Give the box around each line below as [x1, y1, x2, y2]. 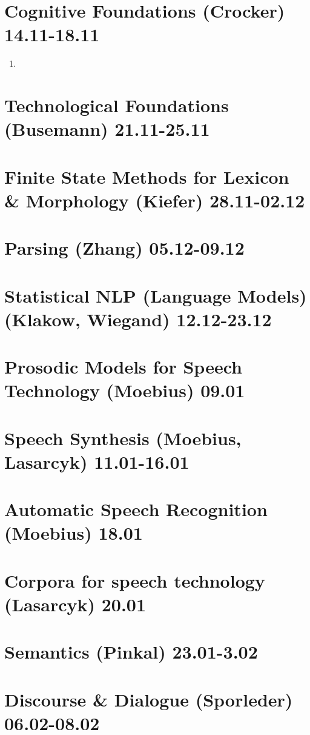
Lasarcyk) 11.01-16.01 [4, 449, 190, 474]
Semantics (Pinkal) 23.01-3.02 [4, 639, 258, 664]
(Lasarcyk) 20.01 [4, 592, 147, 617]
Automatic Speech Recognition [4, 497, 268, 522]
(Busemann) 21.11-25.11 [4, 116, 210, 141]
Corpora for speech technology [4, 568, 265, 592]
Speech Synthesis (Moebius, [4, 425, 242, 450]
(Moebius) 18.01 [4, 520, 143, 545]
